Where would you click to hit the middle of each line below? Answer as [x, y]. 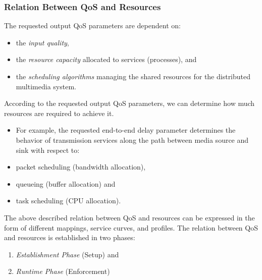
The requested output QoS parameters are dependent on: [92, 25]
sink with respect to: [48, 150]
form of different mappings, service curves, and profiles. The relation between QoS [131, 227]
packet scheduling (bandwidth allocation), [81, 167]
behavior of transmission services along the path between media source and [132, 139]
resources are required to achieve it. [59, 113]
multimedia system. [46, 86]
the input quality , [42, 42]
